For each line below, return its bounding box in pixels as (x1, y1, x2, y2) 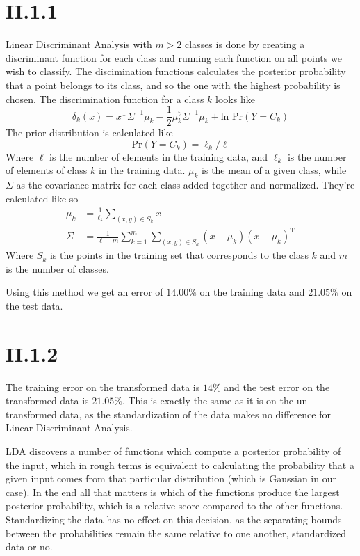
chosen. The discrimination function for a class (6, 91, 204, 106)
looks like (215, 91, 255, 106)
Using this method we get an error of (6, 285, 163, 299)
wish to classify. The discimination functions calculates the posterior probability (6, 64, 346, 79)
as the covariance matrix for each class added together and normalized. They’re (16, 177, 355, 192)
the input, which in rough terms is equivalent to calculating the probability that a (6, 457, 354, 472)
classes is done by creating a (185, 37, 305, 51)
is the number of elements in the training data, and (49, 149, 268, 164)
